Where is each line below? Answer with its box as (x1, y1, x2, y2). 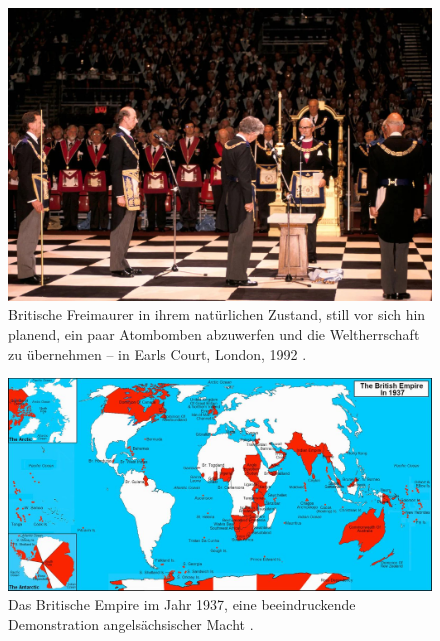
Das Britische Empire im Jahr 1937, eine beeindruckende (8, 594, 356, 615)
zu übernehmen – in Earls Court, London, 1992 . (8, 343, 307, 364)
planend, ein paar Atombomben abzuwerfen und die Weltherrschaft (8, 323, 420, 344)
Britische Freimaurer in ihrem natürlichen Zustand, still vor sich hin (8, 304, 426, 325)
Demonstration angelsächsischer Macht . (8, 613, 254, 634)
